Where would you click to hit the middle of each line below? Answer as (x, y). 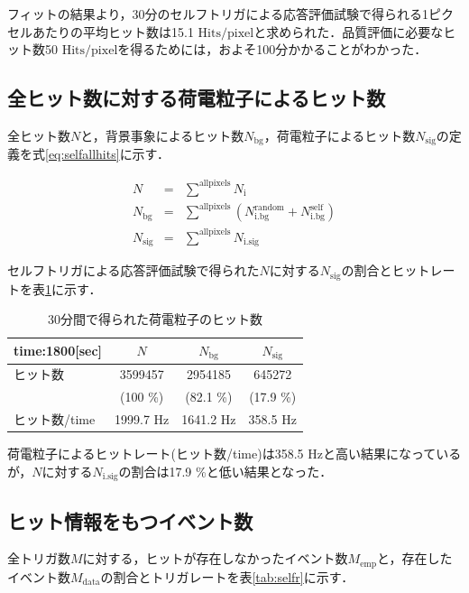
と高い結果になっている (392, 454)
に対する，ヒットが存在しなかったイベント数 (215, 558)
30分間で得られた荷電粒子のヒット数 (155, 319)
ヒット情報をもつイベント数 (130, 520)
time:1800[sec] (58, 351)
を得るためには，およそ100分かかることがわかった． (272, 49)
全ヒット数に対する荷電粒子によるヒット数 (197, 98)
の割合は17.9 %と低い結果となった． (225, 471)
